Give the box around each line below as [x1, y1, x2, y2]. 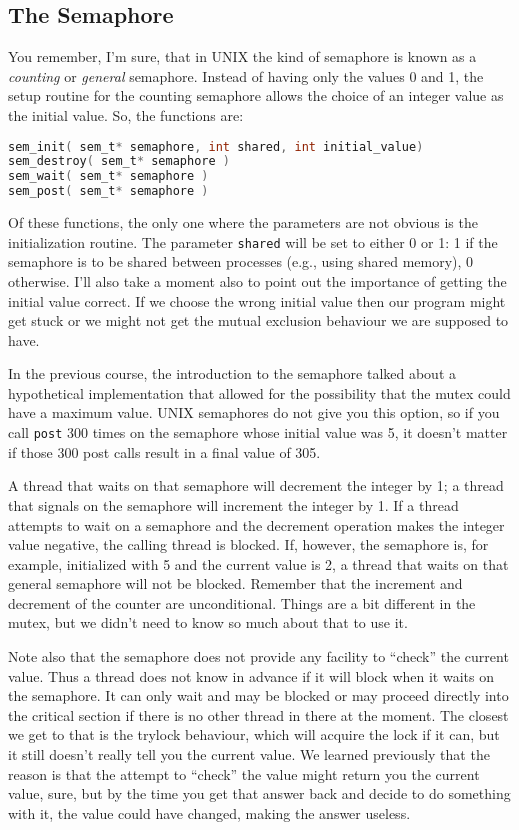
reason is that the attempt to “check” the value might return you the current [8, 763, 480, 784]
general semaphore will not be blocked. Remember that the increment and [8, 573, 463, 594]
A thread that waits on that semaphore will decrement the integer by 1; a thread [8, 475, 504, 496]
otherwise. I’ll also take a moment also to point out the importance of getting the [8, 270, 507, 291]
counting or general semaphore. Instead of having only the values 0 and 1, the [8, 65, 484, 86]
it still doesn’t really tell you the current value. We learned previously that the [8, 744, 490, 765]
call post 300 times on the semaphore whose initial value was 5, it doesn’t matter [8, 422, 508, 443]
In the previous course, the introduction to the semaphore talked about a [8, 363, 457, 384]
